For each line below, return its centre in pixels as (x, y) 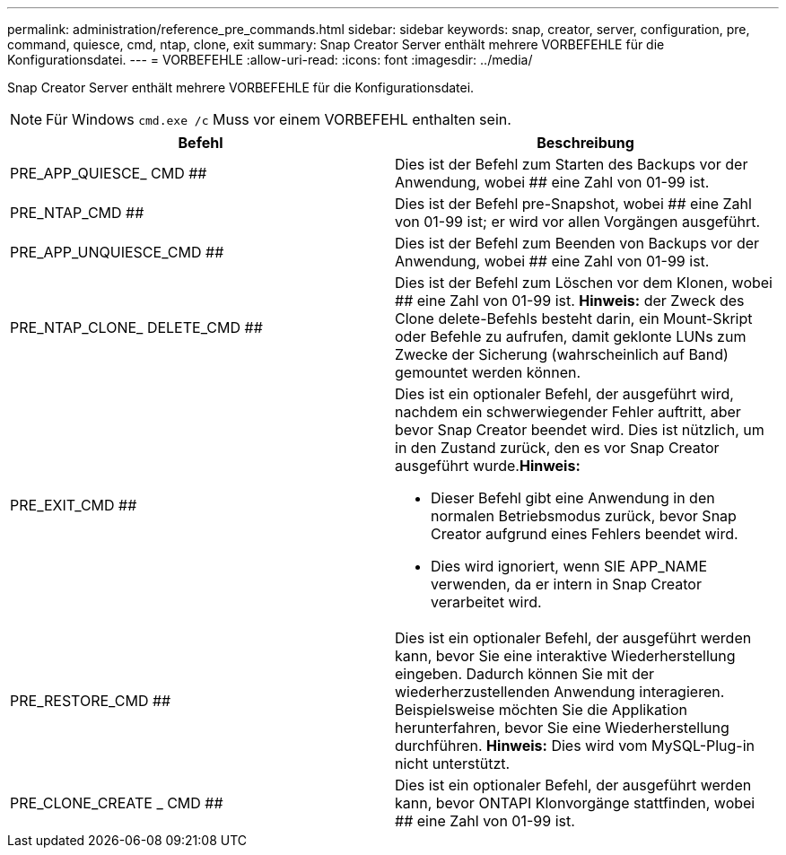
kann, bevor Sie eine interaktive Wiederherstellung (565, 656)
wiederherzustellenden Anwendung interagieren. (560, 692)
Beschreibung (585, 143)
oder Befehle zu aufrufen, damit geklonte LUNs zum (571, 336)
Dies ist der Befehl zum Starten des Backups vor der (572, 164)
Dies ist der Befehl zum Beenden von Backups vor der (577, 243)
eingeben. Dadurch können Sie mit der (525, 674)
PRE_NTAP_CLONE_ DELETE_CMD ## (136, 327)
